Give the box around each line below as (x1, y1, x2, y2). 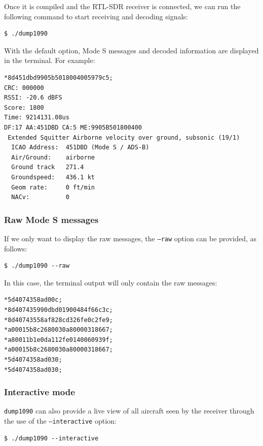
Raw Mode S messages (4, 213, 99, 226)
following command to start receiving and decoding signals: (4, 11, 188, 21)
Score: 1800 (4, 104, 44, 111)
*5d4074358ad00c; (4, 296, 62, 304)
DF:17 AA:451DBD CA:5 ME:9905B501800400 (4, 123, 142, 131)
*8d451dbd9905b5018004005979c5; (4, 74, 113, 81)
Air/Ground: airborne (11, 153, 95, 161)
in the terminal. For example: (4, 55, 95, 66)
